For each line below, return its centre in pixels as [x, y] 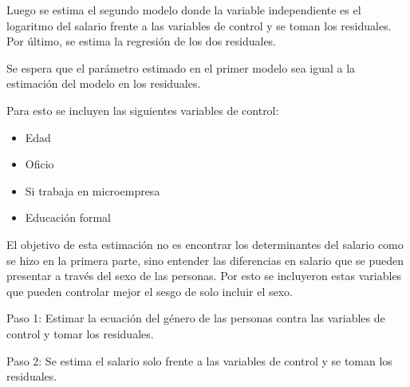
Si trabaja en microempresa [93, 190]
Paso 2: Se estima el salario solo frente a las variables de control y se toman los [199, 360]
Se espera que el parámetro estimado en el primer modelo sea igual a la [181, 67]
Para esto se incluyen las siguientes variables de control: [143, 110]
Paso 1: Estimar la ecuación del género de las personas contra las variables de [196, 318]
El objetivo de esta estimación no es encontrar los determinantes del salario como [205, 244]
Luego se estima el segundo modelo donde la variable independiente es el [184, 10]
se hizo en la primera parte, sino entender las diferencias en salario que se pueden [205, 260]
